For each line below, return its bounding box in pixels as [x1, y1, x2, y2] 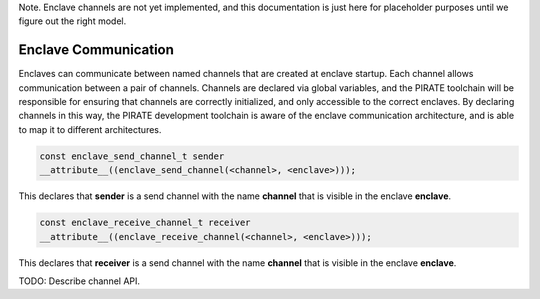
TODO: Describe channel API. [18, 275, 140, 287]
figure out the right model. [18, 15, 127, 27]
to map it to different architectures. [18, 123, 162, 135]
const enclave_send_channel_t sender [39, 150, 225, 162]
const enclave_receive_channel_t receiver [39, 217, 251, 229]
